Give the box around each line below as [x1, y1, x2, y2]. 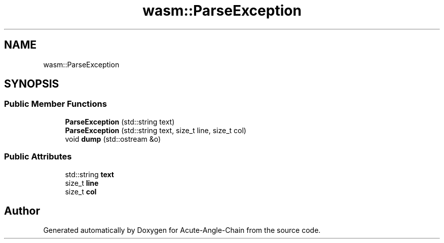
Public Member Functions [4, 99, 107, 109]
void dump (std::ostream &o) [65, 134, 161, 143]
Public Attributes [4, 151, 72, 162]
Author [4, 204, 40, 217]
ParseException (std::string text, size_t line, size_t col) [65, 126, 246, 135]
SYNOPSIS [4, 77, 59, 91]
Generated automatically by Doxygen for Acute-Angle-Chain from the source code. [43, 226, 321, 235]
